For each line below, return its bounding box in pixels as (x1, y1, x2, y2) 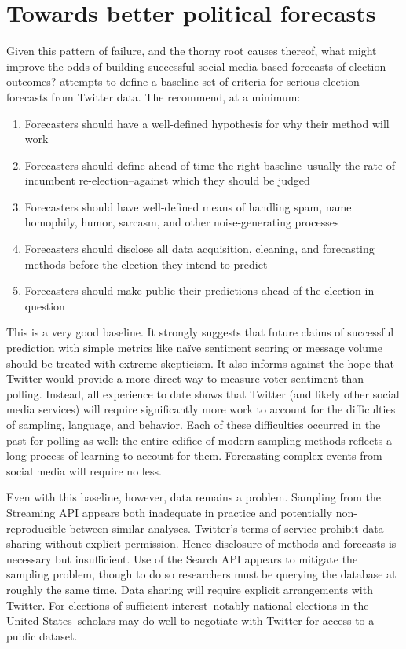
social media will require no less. (6, 462, 162, 478)
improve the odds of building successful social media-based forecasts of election (6, 57, 386, 74)
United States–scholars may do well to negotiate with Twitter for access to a (6, 612, 375, 629)
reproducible (6, 519, 66, 536)
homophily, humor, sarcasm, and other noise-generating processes (24, 214, 339, 230)
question (24, 297, 65, 313)
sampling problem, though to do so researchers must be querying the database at (6, 566, 397, 582)
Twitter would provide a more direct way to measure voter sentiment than (6, 370, 364, 387)
